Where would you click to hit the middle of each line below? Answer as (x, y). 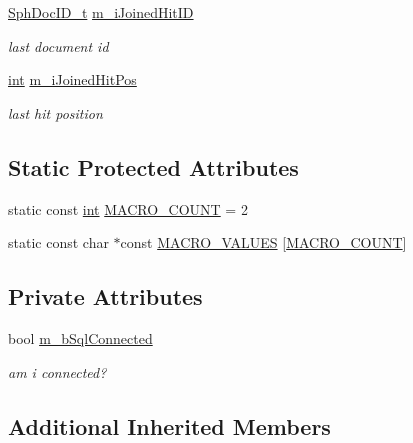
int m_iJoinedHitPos (72, 79)
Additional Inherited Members (169, 425)
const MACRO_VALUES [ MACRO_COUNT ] (263, 242)
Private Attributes (105, 296)
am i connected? (57, 371)
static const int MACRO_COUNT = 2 (128, 208)
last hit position (55, 112)
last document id (58, 45)
